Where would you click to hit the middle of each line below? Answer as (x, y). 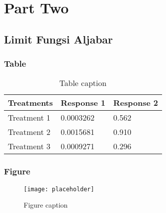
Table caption (83, 83)
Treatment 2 (29, 132)
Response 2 (135, 103)
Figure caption (46, 205)
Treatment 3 (29, 146)
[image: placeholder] (59, 189)
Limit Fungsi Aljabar (59, 39)
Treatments (31, 103)
